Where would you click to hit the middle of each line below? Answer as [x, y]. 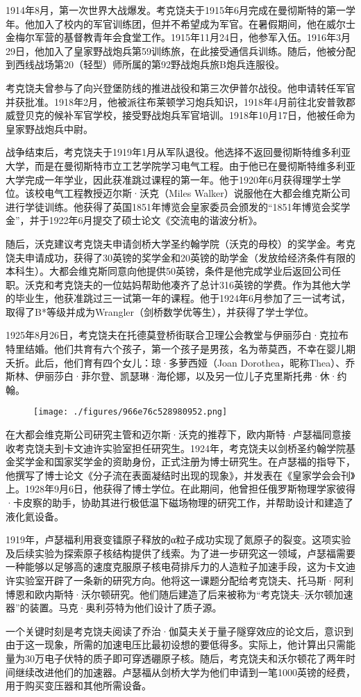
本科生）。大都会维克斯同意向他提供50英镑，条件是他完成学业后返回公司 [168, 271]
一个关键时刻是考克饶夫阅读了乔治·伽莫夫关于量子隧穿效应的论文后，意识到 [179, 631]
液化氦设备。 [35, 516]
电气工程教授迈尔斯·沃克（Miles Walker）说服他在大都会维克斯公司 [197, 193]
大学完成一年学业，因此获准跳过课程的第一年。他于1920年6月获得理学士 [168, 179]
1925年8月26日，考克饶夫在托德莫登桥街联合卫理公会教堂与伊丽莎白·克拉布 [177, 335]
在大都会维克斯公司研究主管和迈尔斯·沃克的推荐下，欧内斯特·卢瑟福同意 [174, 434]
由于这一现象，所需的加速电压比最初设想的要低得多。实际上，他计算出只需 [176, 644]
